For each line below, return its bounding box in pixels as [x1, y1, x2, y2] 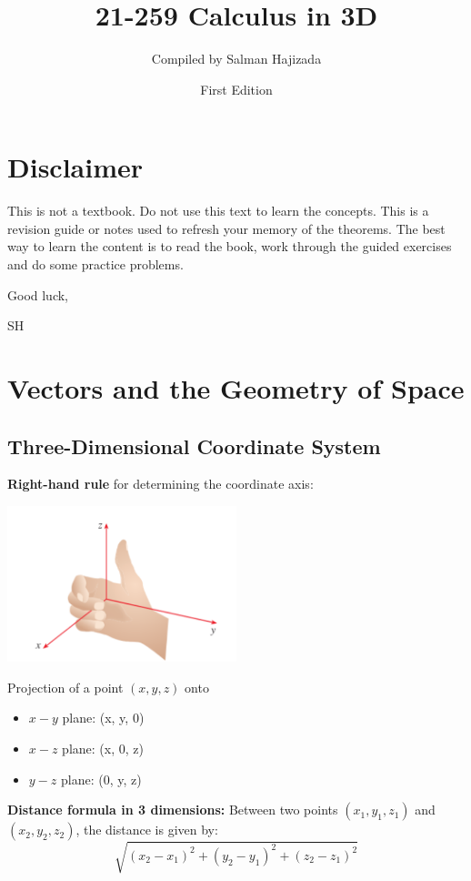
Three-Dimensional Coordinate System [7, 431, 381, 460]
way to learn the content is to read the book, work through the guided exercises [7, 237, 452, 256]
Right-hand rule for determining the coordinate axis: [7, 474, 314, 493]
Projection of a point [7, 677, 124, 696]
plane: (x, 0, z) [62, 738, 144, 757]
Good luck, [7, 285, 69, 304]
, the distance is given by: [75, 820, 218, 839]
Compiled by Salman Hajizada [151, 49, 322, 68]
